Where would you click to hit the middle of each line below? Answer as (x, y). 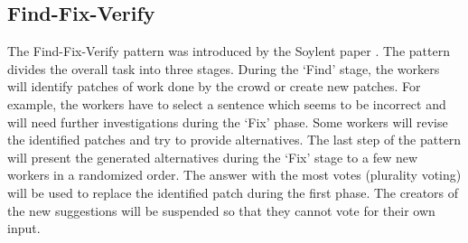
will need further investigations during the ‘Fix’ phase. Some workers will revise (228, 121)
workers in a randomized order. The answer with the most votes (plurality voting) (234, 175)
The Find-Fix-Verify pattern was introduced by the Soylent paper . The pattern (229, 51)
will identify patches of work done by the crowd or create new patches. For (214, 86)
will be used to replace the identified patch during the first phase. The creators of (233, 192)
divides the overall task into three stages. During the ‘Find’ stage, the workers (224, 68)
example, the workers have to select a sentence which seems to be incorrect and (227, 103)
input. (24, 228)
